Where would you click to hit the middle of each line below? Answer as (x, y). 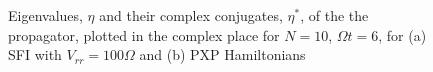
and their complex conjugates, (191, 15)
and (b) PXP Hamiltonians (222, 54)
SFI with (35, 54)
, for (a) (402, 34)
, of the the (334, 15)
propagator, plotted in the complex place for (144, 34)
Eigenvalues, (45, 15)
